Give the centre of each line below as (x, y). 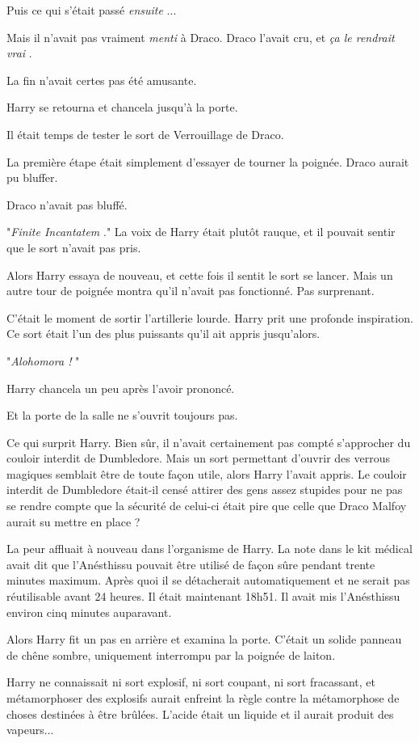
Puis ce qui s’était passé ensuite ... (92, 10)
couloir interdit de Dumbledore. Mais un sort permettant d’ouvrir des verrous (198, 458)
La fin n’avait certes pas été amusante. (102, 80)
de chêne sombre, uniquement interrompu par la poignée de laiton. (171, 654)
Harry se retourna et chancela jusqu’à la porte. (122, 107)
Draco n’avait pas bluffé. (67, 204)
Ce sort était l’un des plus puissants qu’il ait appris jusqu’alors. (163, 334)
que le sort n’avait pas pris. (74, 247)
